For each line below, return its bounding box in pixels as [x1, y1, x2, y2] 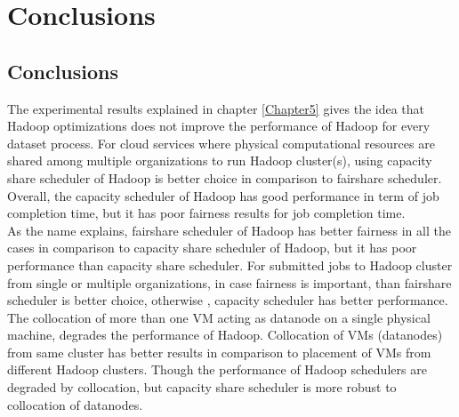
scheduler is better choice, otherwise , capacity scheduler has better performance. [7, 291, 448, 309]
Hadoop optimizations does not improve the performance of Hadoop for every [7, 116, 431, 135]
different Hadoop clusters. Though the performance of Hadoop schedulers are [7, 360, 427, 379]
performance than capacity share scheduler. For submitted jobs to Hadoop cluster [7, 255, 453, 274]
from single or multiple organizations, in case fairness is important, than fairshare [7, 273, 452, 292]
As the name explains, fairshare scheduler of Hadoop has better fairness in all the [7, 221, 451, 239]
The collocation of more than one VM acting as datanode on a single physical [7, 308, 431, 326]
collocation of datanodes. [7, 395, 143, 413]
